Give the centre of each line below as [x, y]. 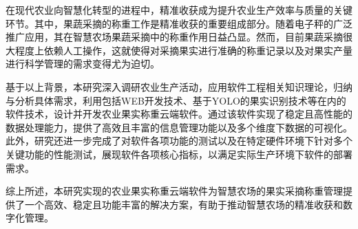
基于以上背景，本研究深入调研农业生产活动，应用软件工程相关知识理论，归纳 [179, 86]
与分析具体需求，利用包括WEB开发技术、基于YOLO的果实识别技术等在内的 [176, 100]
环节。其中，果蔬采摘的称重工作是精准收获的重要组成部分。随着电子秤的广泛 [179, 23]
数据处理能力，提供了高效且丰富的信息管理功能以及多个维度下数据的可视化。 [179, 127]
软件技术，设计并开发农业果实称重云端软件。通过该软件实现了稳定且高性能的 [179, 114]
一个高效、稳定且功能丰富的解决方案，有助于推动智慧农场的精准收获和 [183, 204]
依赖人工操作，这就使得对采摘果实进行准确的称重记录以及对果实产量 [198, 50]
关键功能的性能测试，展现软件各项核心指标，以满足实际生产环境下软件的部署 [179, 154]
